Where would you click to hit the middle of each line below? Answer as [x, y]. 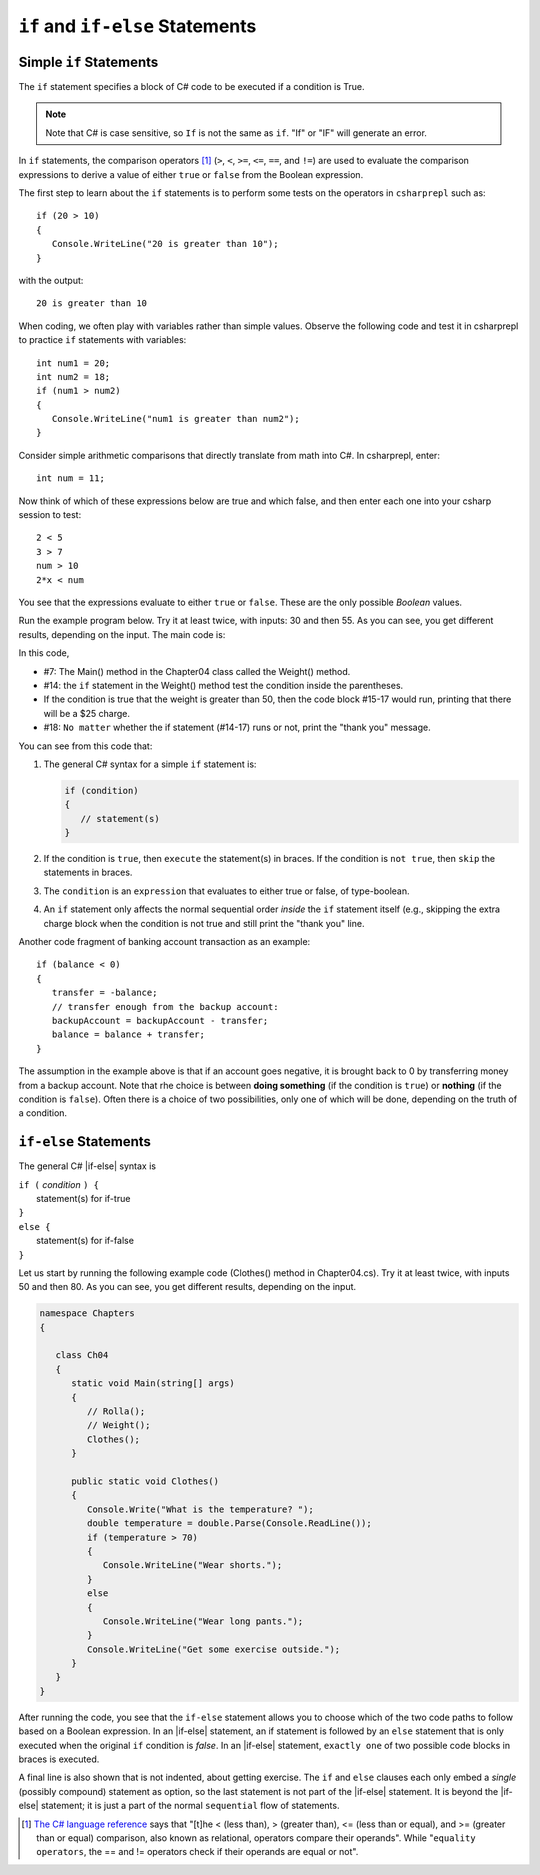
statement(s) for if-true [83, 1198]
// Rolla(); [116, 1411]
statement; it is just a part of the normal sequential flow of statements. [190, 1806]
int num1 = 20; [73, 363]
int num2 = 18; [73, 376]
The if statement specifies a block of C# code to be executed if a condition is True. [191, 87]
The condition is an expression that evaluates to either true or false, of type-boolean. [226, 891]
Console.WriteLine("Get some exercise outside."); [213, 1649]
